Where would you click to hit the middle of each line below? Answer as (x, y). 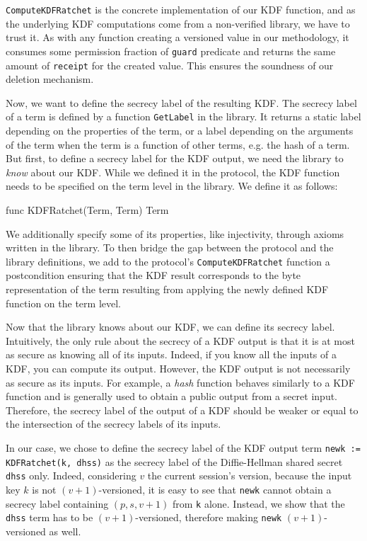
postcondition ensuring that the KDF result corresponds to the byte (153, 275)
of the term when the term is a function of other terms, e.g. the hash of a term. (178, 144)
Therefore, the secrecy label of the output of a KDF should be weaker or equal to (182, 410)
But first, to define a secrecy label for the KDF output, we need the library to (175, 158)
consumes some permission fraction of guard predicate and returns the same (171, 51)
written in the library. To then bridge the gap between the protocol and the (170, 247)
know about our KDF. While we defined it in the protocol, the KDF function (173, 172)
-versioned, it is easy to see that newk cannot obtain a (215, 489)
